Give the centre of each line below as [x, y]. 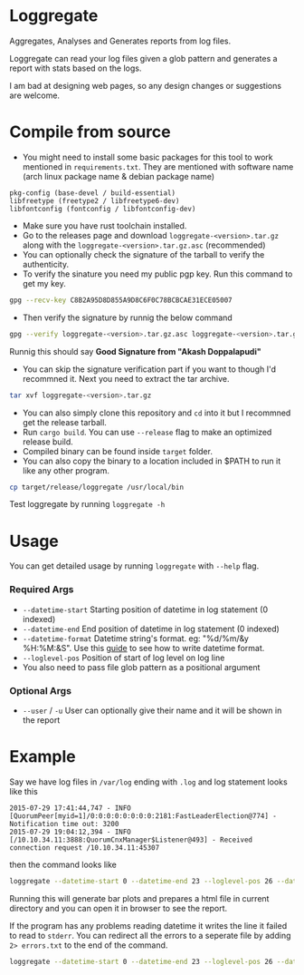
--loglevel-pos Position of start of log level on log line [123, 658]
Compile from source [90, 132]
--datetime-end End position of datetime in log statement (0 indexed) [151, 629]
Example [43, 757]
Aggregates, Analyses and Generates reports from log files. [120, 41]
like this [24, 791]
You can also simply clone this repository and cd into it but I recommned [157, 413]
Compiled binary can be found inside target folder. [117, 451]
